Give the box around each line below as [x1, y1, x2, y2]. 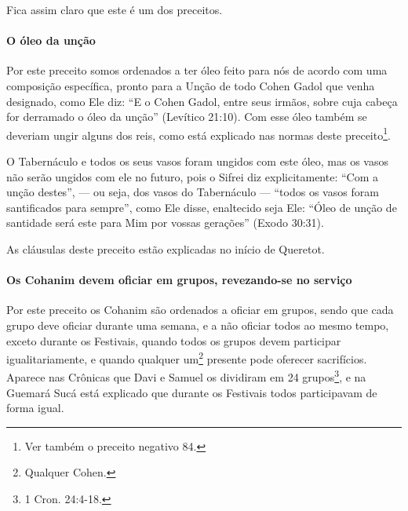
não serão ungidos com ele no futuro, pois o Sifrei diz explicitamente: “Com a [6, 168, 378, 184]
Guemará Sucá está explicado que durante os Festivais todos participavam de [6, 384, 377, 400]
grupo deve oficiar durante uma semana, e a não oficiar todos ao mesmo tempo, [6, 316, 389, 333]
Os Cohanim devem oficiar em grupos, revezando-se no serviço [6, 272, 352, 288]
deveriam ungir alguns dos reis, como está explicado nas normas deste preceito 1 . [6, 124, 391, 143]
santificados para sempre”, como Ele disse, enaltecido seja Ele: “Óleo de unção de [6, 199, 397, 215]
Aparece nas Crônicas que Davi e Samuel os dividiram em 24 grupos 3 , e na [6, 367, 366, 385]
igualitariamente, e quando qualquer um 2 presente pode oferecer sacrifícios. [6, 349, 367, 367]
